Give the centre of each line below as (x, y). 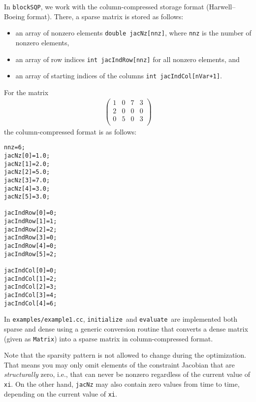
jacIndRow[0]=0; (31, 213)
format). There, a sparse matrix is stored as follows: (105, 16)
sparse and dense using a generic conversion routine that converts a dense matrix (126, 329)
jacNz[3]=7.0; (27, 180)
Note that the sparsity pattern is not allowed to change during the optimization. (125, 355)
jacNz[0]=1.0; (27, 155)
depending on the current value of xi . (61, 393)
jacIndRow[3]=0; (31, 238)
